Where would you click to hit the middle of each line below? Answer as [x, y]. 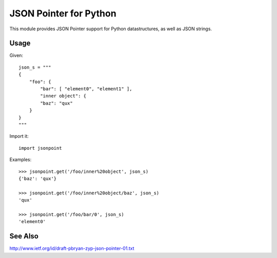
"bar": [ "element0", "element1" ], [86, 89]
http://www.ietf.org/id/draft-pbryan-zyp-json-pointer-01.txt [72, 248]
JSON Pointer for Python [63, 13]
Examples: [21, 160]
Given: [16, 55]
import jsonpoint [40, 148]
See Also [24, 236]
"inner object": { [63, 96]
